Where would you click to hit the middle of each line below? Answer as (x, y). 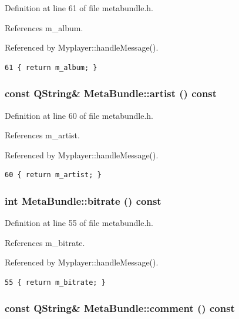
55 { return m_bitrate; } (55, 282)
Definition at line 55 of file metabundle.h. (79, 223)
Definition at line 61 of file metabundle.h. (79, 8)
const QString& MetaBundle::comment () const (120, 308)
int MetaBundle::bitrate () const (83, 200)
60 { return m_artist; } (53, 175)
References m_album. (44, 27)
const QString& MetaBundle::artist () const (111, 93)
